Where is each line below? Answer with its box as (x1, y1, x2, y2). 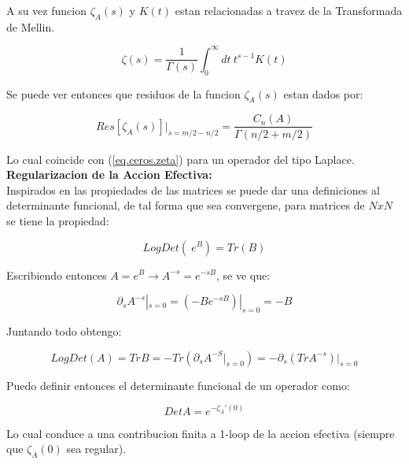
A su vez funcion (6, 2, 87, 18)
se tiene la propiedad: (6, 212, 109, 228)
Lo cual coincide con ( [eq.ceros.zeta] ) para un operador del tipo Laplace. (6, 150, 355, 167)
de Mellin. (6, 18, 55, 35)
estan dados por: (283, 85, 363, 102)
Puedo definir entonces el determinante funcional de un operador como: (6, 377, 350, 393)
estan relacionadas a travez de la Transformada (175, 2, 403, 18)
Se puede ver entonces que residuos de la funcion (6, 85, 241, 102)
